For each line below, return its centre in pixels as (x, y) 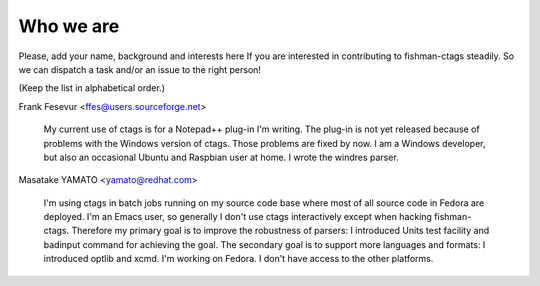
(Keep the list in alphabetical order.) (91, 88)
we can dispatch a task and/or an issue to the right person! (140, 69)
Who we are (69, 26)
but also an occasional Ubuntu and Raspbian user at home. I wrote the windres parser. (221, 157)
